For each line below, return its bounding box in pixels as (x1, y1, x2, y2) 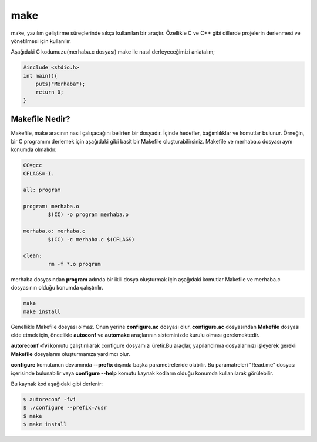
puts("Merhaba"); (35, 81, 86, 88)
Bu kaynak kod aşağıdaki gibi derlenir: (11, 380, 103, 387)
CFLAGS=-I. (23, 170, 55, 177)
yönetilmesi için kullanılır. (11, 37, 72, 44)
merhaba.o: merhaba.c (23, 228, 86, 235)
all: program (23, 187, 61, 194)
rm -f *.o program (48, 261, 101, 267)
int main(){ (23, 72, 58, 79)
